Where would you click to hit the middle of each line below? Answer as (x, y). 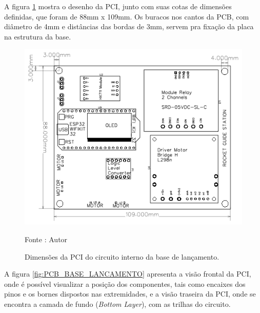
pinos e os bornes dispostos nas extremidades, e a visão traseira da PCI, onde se (130, 294)
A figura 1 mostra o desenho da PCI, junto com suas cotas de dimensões (118, 6)
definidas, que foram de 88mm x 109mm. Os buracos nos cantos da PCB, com (127, 16)
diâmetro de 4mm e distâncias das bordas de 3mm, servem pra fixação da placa (129, 26)
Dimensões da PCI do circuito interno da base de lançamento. (122, 256)
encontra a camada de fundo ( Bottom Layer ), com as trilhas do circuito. (117, 304)
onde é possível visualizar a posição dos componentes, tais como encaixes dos (125, 283)
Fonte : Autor (46, 239)
